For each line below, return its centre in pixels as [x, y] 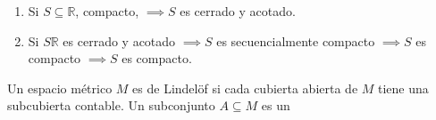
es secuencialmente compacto [296, 40]
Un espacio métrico [60, 88]
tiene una [403, 88]
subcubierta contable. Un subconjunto [111, 105]
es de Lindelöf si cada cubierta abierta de [245, 88]
